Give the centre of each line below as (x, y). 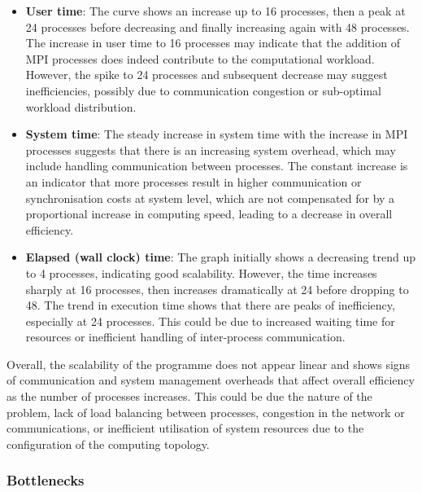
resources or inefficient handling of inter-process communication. (185, 337)
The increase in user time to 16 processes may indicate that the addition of (213, 43)
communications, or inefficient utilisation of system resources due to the (185, 428)
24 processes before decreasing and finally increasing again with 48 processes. (218, 26)
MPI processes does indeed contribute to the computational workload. (200, 58)
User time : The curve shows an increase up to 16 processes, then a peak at (215, 11)
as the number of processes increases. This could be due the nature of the (189, 396)
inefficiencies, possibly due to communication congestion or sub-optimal (203, 90)
